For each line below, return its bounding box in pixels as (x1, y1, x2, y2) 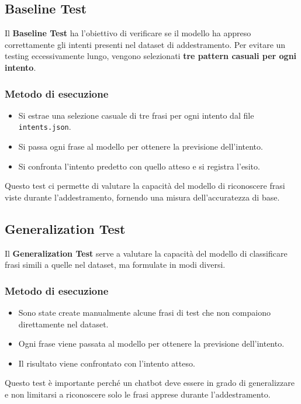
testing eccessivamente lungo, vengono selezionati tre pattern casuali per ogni (5, 50, 297, 62)
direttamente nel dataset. (18, 317, 109, 330)
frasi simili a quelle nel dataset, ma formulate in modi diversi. (5, 258, 226, 271)
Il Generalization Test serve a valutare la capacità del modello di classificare (5, 247, 288, 259)
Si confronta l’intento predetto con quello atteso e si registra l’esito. (18, 160, 260, 172)
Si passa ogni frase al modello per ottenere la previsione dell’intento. (18, 140, 263, 153)
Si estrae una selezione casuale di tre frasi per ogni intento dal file (18, 109, 254, 121)
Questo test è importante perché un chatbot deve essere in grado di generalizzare (5, 377, 295, 389)
